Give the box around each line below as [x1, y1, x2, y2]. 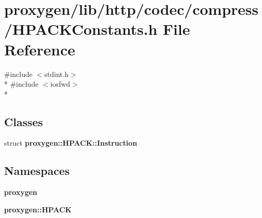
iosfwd [50, 78, 70, 89]
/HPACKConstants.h [4, 18, 157, 39]
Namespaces [4, 163, 70, 179]
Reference [4, 38, 75, 60]
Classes [4, 113, 43, 129]
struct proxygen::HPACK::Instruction [4, 137, 137, 148]
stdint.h [44, 68, 69, 79]
